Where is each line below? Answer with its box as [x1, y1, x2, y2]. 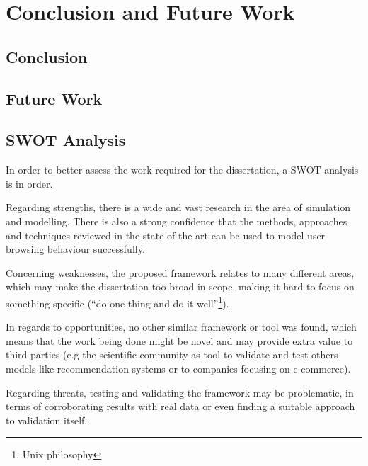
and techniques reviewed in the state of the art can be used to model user [6, 227, 326, 242]
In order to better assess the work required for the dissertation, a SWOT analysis [6, 162, 359, 177]
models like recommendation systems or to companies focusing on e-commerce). [6, 360, 351, 375]
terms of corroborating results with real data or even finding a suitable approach [6, 399, 355, 414]
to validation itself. [6, 412, 88, 427]
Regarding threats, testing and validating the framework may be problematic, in [6, 385, 354, 399]
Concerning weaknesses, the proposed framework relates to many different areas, [6, 265, 355, 280]
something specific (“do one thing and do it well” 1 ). [6, 293, 229, 310]
